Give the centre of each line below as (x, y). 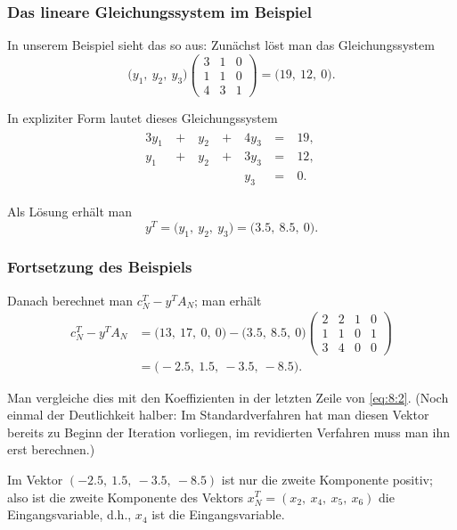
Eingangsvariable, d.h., (69, 514)
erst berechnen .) (51, 449)
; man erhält (228, 300)
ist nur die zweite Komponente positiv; (327, 479)
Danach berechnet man (70, 300)
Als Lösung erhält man (69, 212)
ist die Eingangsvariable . (218, 514)
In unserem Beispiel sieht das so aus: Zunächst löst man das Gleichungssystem (221, 45)
